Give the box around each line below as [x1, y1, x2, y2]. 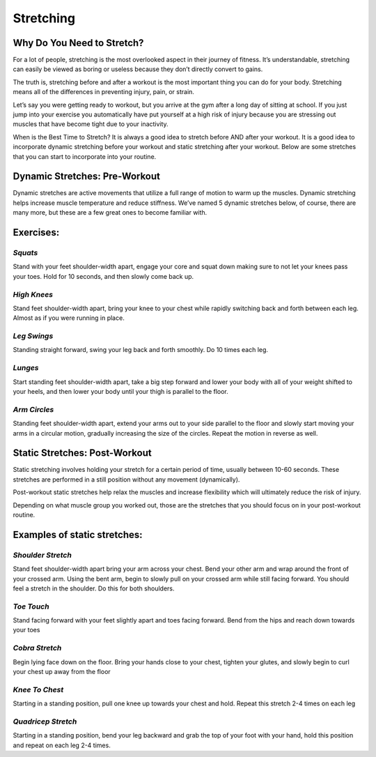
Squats [13, 248, 38, 258]
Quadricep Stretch [13, 717, 77, 726]
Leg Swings [13, 331, 54, 341]
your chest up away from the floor [13, 668, 111, 676]
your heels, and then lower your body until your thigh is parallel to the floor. [13, 388, 229, 396]
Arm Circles [13, 404, 54, 414]
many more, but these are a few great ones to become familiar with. [13, 208, 207, 217]
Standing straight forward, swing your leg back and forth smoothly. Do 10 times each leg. [13, 346, 268, 354]
